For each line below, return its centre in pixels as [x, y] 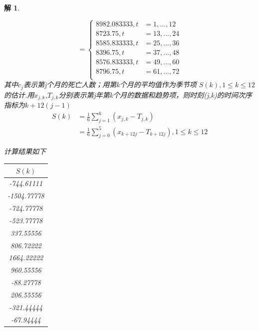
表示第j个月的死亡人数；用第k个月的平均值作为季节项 [110, 84]
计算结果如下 [25, 151]
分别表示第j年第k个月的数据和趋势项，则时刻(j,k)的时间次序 [155, 94]
